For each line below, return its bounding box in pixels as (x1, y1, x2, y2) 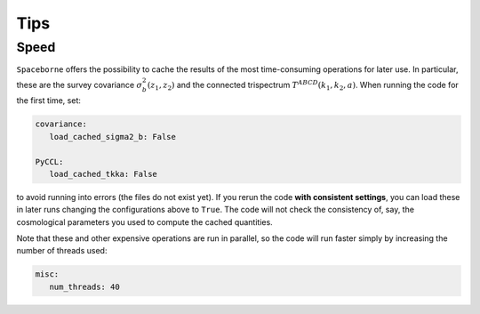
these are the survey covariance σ (16, 79, 143, 90)
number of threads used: (16, 246, 108, 256)
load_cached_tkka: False (49, 169, 157, 179)
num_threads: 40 (49, 281, 120, 292)
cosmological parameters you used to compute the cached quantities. (16, 216, 273, 227)
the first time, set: (16, 95, 82, 106)
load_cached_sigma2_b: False (49, 132, 177, 141)
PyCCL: (35, 157, 64, 166)
